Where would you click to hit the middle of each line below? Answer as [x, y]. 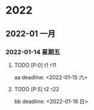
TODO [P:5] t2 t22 [37, 89]
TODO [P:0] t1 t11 [35, 65]
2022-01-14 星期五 [33, 52]
